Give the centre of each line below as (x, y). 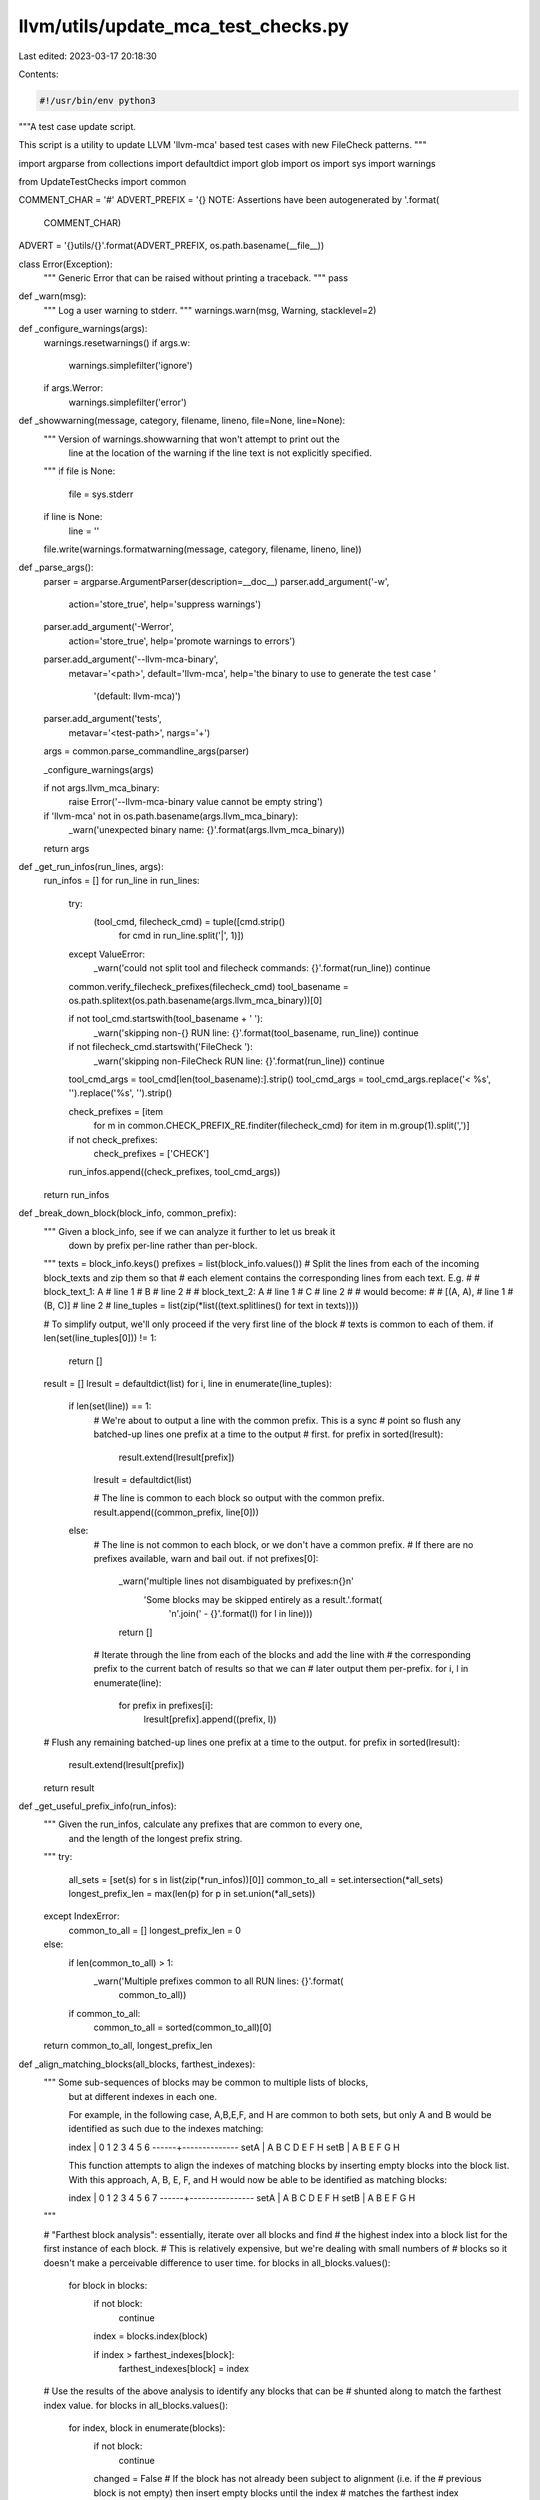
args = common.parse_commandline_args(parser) (146, 751)
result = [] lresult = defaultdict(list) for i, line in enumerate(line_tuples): (187, 1384)
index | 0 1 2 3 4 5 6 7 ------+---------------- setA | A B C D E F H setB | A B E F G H (242, 2198)
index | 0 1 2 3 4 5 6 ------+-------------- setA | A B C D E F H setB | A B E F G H (234, 2147)
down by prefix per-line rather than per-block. (163, 1245)
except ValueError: (106, 954)
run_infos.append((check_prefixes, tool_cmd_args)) (174, 1172)
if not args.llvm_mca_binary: (101, 787)
